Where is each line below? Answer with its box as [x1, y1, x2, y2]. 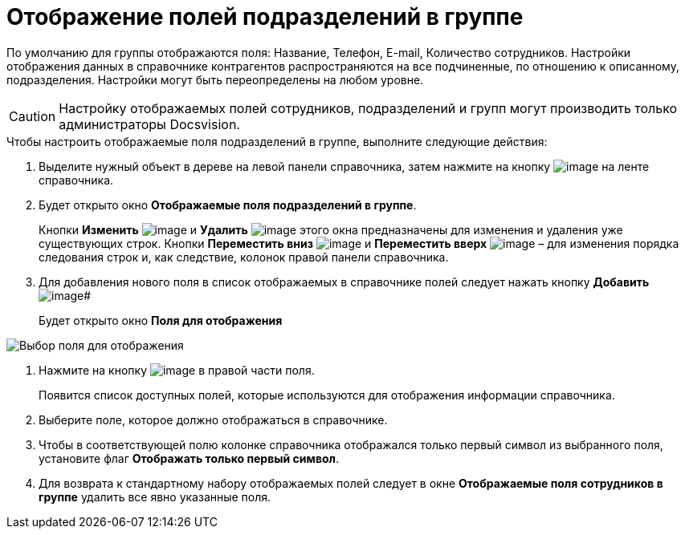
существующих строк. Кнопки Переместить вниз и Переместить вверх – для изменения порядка [39, 236, 679, 250]
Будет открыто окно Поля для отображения [39, 313, 283, 327]
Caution [9, 107, 56, 124]
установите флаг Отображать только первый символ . [39, 451, 340, 465]
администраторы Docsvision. [59, 116, 240, 132]
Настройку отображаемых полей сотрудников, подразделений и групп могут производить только [59, 99, 678, 116]
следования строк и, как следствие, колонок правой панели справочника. [39, 249, 449, 264]
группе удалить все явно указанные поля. [39, 489, 271, 504]
